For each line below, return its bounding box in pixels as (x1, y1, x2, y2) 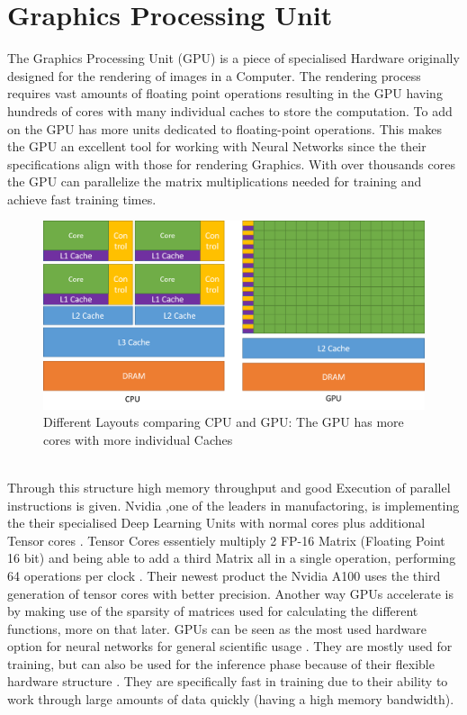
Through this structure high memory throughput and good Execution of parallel (7, 477, 451, 496)
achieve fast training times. (7, 189, 157, 208)
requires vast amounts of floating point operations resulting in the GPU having (7, 84, 443, 103)
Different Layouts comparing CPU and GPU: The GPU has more (43, 412, 404, 431)
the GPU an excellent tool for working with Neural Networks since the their (7, 137, 427, 156)
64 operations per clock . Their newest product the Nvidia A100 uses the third (7, 566, 441, 584)
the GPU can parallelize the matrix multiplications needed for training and (7, 172, 422, 191)
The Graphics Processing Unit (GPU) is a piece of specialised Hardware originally (7, 49, 460, 68)
